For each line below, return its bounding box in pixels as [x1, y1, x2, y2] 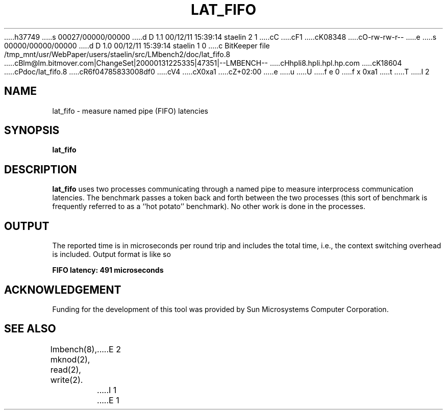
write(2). [50, 374, 83, 385]
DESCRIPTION [4, 163, 77, 176]
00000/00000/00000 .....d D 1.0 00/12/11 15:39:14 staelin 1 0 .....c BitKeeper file [4, 41, 270, 50]
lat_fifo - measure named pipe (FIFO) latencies [52, 106, 209, 115]
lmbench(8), [50, 344, 97, 354]
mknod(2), [50, 354, 90, 365]
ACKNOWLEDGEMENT [4, 283, 121, 296]
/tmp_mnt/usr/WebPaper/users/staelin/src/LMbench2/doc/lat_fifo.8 [4, 49, 231, 59]
